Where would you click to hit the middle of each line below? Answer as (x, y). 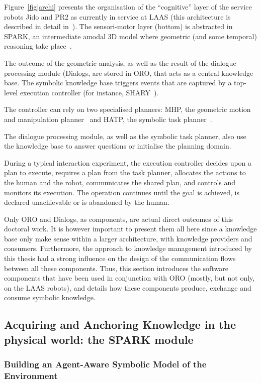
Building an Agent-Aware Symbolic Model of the (105, 364)
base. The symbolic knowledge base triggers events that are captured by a (118, 83)
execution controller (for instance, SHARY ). (89, 92)
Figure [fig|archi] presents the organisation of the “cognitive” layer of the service (128, 7)
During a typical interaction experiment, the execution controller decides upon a (128, 162)
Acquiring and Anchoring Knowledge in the (120, 325)
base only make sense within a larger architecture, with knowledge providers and (128, 238)
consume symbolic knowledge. (50, 297)
